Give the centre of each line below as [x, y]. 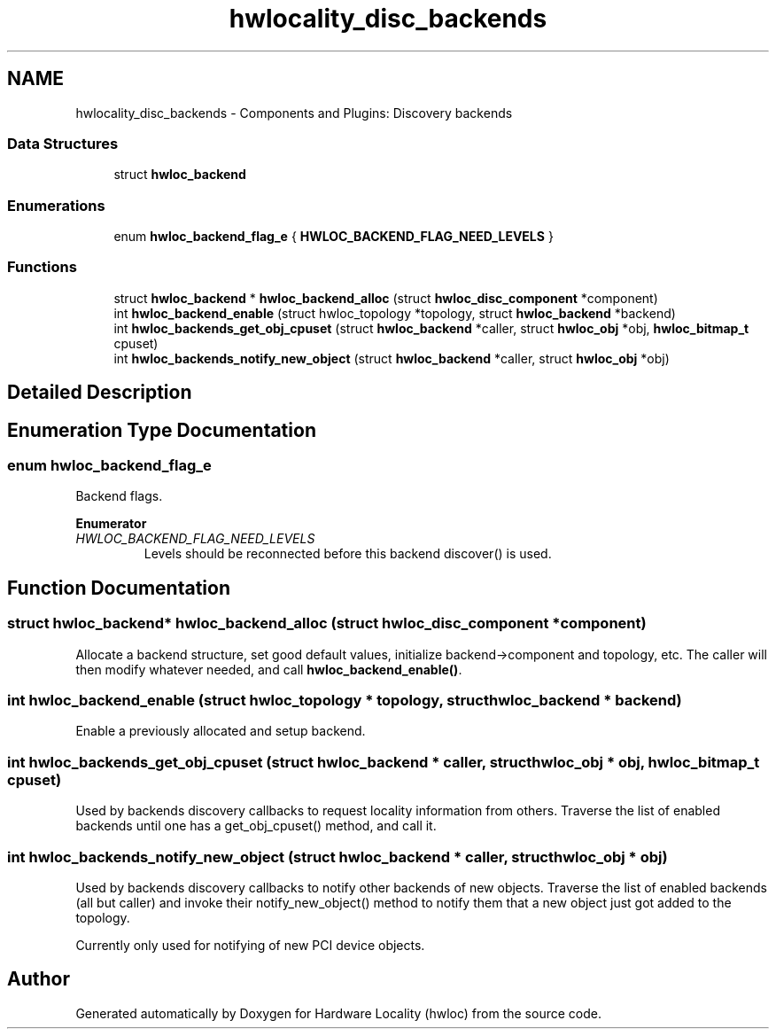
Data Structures [63, 143]
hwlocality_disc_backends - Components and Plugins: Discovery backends [294, 113]
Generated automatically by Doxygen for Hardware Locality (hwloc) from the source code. [338, 1013]
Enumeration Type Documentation [162, 430]
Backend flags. [119, 496]
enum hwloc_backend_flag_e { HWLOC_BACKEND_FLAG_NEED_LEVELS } [334, 237]
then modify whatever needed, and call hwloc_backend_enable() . [269, 669]
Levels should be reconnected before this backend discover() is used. [348, 554]
